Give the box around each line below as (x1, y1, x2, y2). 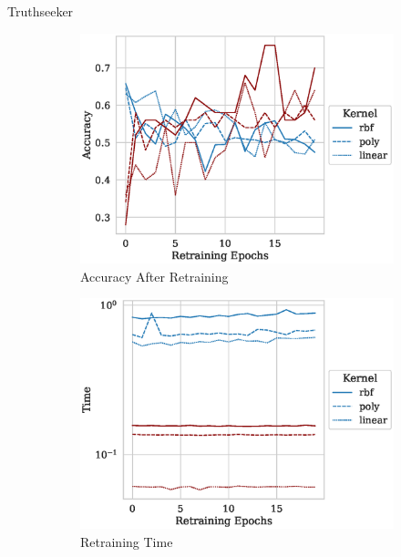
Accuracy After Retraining (80, 266, 229, 285)
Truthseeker (7, 2, 74, 20)
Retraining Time (80, 531, 173, 551)
